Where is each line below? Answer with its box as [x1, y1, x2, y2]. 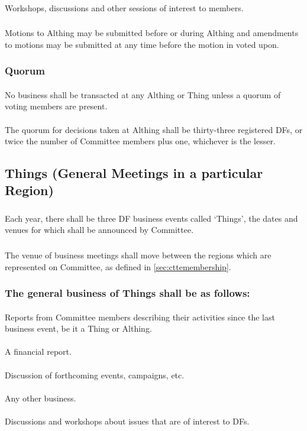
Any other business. [5, 391, 76, 404]
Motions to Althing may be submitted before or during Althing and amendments [5, 27, 299, 39]
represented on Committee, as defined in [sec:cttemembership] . [5, 260, 231, 273]
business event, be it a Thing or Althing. [5, 322, 152, 335]
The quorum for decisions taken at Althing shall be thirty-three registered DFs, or [5, 123, 303, 135]
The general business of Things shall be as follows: [5, 286, 250, 300]
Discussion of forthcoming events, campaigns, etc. [5, 368, 185, 381]
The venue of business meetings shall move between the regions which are [5, 248, 272, 261]
